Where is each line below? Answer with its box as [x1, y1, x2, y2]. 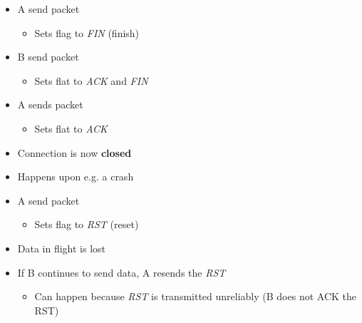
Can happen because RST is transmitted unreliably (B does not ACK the [34, 289, 357, 304]
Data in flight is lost [17, 240, 106, 255]
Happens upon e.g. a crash [17, 169, 134, 184]
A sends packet [17, 97, 83, 112]
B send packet [17, 49, 79, 64]
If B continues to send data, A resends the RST [17, 265, 226, 280]
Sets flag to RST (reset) [34, 217, 139, 232]
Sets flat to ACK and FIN [34, 73, 148, 88]
